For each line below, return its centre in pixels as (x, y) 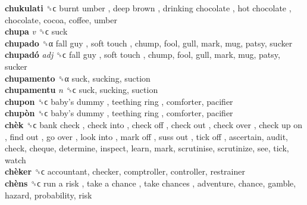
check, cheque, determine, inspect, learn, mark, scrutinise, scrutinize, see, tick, (147, 148)
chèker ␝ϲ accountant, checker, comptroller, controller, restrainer (125, 171)
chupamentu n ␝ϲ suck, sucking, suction (82, 90)
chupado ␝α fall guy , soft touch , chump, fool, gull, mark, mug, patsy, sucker (149, 43)
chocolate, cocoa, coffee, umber (61, 19)
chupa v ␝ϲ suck (36, 31)
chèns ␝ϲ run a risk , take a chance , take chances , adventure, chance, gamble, (151, 183)
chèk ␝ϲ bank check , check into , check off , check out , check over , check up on (153, 124)
